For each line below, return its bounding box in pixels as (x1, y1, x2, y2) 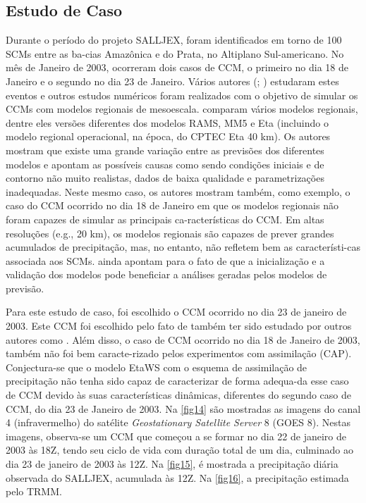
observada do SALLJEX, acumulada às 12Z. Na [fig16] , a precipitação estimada (6, 470, 349, 485)
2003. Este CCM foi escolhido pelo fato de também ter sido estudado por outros (6, 318, 352, 333)
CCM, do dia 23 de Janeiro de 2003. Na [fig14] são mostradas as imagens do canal (6, 401, 361, 416)
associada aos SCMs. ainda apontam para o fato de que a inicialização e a (6, 253, 325, 268)
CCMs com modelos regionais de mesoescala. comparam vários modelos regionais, (6, 101, 358, 116)
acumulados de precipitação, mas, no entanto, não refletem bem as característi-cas (6, 240, 360, 254)
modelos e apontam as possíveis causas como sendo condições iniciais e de (6, 156, 324, 171)
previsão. (6, 280, 44, 295)
